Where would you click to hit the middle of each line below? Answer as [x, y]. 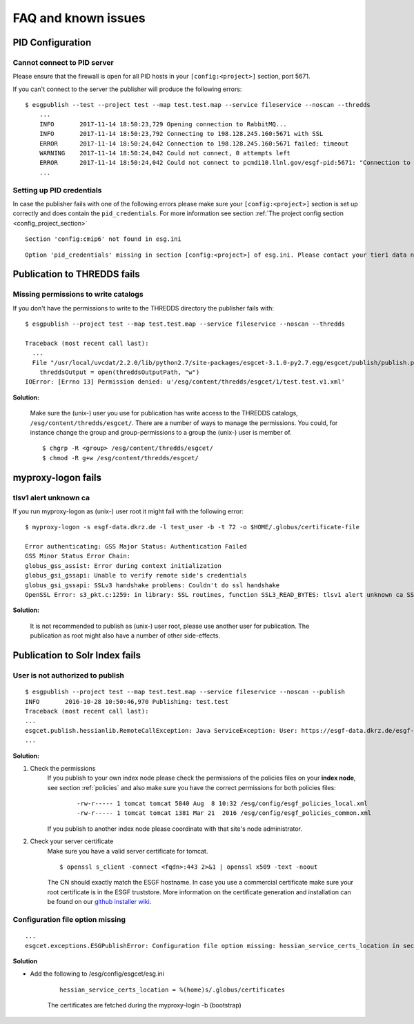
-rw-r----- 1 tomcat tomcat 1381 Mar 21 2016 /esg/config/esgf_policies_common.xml [224, 813]
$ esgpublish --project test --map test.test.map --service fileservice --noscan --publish [185, 692]
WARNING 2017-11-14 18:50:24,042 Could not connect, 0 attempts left [165, 153]
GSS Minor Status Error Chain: [78, 556]
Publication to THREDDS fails [77, 274]
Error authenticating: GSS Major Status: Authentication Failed [136, 547]
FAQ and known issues [79, 18]
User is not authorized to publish [68, 675]
